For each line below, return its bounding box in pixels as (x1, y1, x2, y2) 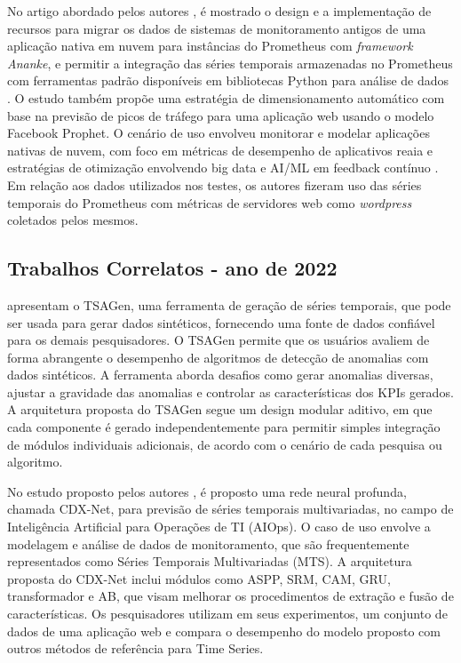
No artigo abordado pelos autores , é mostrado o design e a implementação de (7, 2, 432, 20)
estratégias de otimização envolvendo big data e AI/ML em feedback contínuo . (7, 158, 439, 177)
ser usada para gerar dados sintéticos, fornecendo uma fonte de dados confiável (7, 313, 435, 331)
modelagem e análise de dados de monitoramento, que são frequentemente (7, 534, 409, 553)
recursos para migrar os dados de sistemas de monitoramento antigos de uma (7, 19, 426, 37)
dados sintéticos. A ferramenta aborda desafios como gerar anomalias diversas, (7, 365, 433, 384)
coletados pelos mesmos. (7, 211, 139, 229)
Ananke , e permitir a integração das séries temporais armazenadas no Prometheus (7, 53, 453, 72)
